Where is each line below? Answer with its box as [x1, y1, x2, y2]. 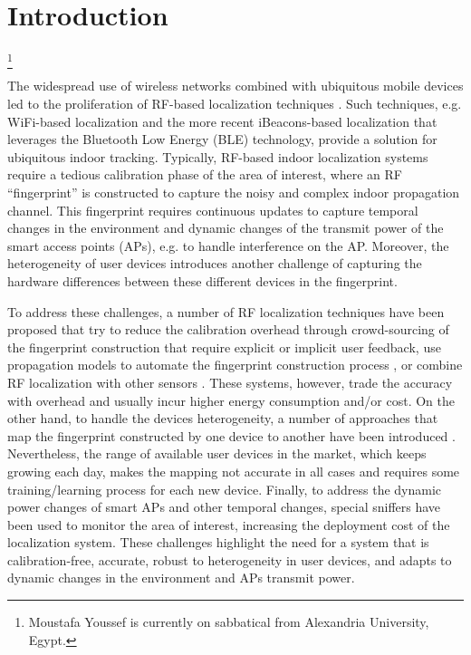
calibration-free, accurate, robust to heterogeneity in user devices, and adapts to [7, 550, 452, 569]
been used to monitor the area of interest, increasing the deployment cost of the [7, 515, 450, 534]
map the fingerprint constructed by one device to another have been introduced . [7, 426, 456, 445]
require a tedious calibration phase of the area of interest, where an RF [7, 165, 403, 184]
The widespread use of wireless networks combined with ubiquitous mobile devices [7, 76, 464, 95]
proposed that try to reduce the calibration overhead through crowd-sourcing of [7, 320, 449, 339]
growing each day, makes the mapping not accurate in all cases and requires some [7, 461, 460, 480]
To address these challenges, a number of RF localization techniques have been [7, 302, 445, 321]
